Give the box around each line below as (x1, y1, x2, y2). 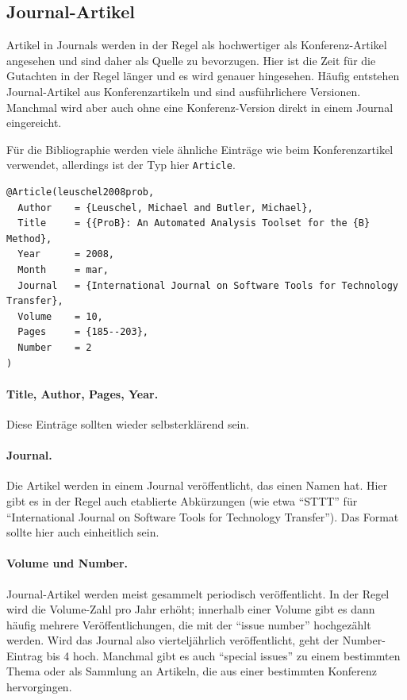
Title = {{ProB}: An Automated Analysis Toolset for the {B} (17, 217, 371, 229)
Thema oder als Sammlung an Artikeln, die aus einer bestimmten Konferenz (6, 663, 378, 679)
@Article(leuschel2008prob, (6, 187, 155, 198)
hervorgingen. (6, 679, 72, 695)
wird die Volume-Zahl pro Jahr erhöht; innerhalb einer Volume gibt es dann (6, 601, 375, 617)
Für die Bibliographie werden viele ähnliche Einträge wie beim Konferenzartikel (6, 140, 394, 157)
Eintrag (6, 647, 43, 663)
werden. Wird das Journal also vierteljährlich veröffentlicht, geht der (6, 632, 340, 648)
